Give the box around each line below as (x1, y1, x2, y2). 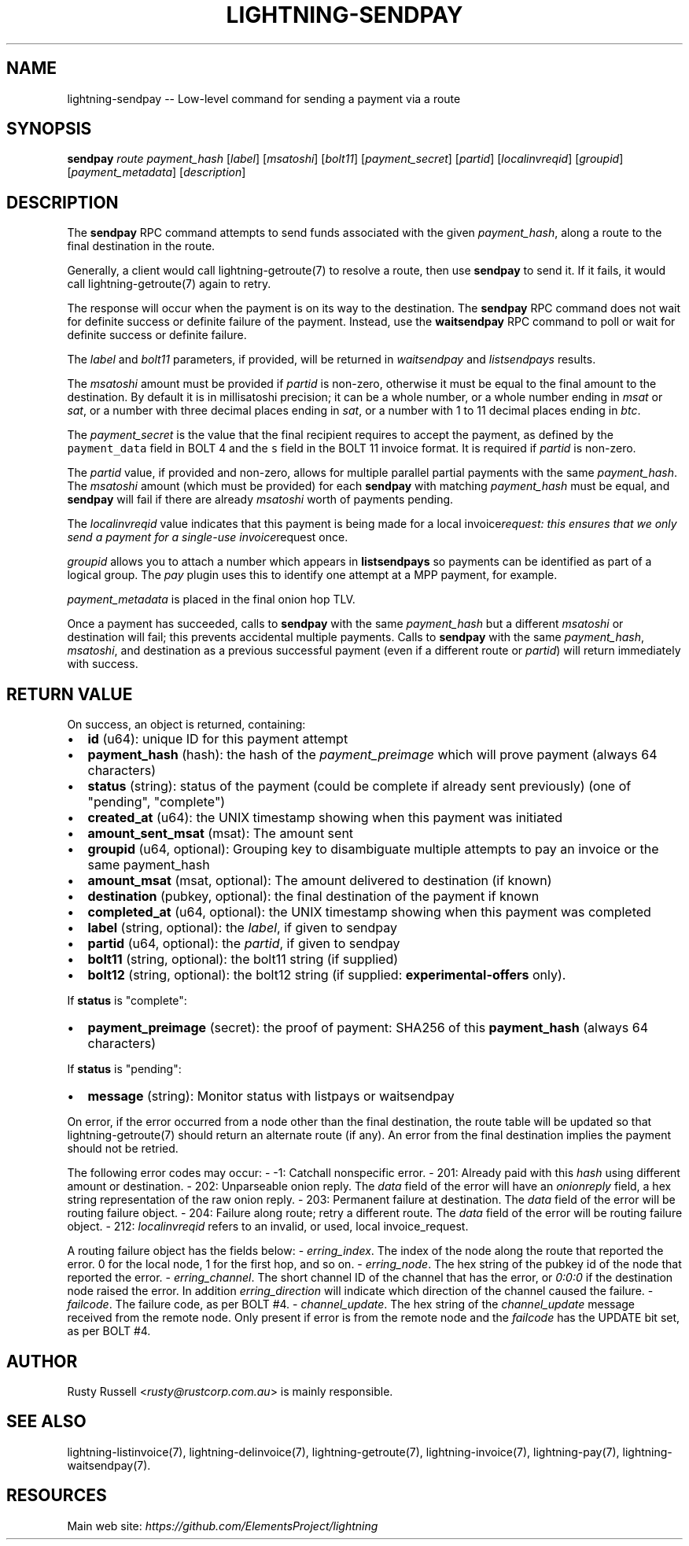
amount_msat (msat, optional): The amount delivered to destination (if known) (87, 873, 552, 889)
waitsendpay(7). (67, 1458, 151, 1472)
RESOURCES (6, 1485, 107, 1506)
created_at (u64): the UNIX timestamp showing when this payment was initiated (87, 810, 563, 826)
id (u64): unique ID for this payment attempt (87, 731, 348, 747)
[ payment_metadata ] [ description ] (67, 165, 246, 179)
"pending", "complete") (87, 794, 226, 810)
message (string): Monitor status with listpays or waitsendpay (87, 1088, 455, 1105)
